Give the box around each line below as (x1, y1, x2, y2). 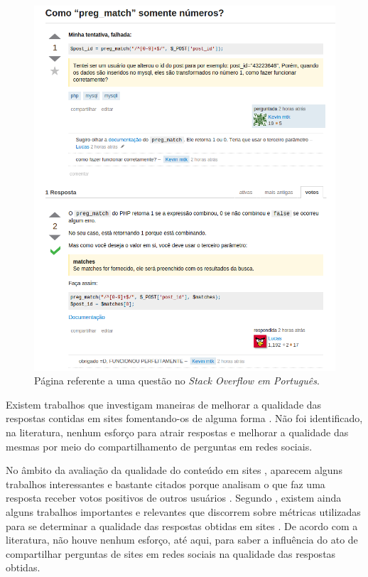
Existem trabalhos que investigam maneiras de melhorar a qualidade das (6, 397, 322, 411)
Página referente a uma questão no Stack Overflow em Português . (34, 373, 320, 388)
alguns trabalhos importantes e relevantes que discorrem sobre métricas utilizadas (6, 505, 361, 519)
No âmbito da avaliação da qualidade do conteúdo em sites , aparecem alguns (6, 463, 342, 478)
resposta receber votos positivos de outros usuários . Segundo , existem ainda (6, 490, 342, 505)
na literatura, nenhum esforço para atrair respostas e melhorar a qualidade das (6, 425, 349, 440)
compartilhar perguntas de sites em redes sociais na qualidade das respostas (6, 546, 336, 561)
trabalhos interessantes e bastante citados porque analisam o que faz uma (6, 476, 325, 491)
